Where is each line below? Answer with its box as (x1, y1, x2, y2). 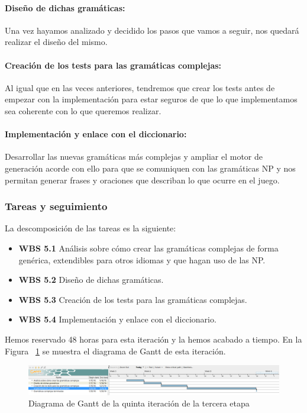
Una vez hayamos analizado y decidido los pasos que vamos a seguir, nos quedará (5, 24, 299, 36)
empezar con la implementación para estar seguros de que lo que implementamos (5, 93, 298, 105)
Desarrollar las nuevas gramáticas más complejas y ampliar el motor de (5, 150, 263, 163)
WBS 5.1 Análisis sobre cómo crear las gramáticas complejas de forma (18, 241, 279, 254)
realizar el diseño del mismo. (5, 36, 108, 48)
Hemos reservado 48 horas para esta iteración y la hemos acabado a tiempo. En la (5, 333, 302, 345)
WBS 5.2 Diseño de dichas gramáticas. (18, 273, 164, 286)
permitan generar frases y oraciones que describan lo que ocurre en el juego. (5, 173, 280, 186)
